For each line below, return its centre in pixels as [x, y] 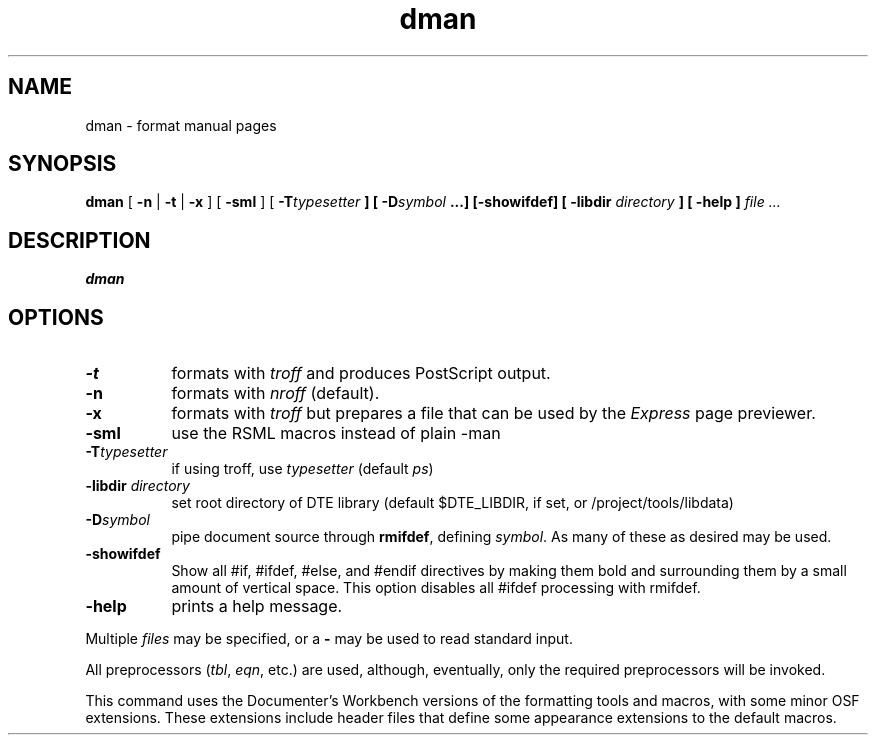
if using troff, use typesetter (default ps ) [302, 469]
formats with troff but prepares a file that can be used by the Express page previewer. [493, 413]
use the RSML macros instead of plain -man [336, 433]
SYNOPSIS [62, 164]
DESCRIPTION [79, 240]
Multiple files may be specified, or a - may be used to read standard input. [329, 639]
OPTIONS [56, 317]
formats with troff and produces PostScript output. [361, 373]
